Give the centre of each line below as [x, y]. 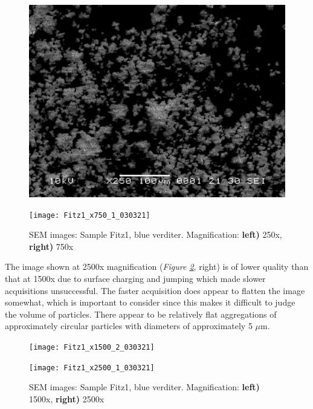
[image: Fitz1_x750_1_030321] [90, 215]
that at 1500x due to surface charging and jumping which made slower [135, 279]
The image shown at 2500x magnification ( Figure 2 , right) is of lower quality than [157, 267]
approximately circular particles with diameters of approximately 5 [129, 326]
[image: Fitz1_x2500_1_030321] [92, 368]
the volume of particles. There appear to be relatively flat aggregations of [141, 314]
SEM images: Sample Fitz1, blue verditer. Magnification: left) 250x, [156, 234]
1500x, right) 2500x [67, 398]
